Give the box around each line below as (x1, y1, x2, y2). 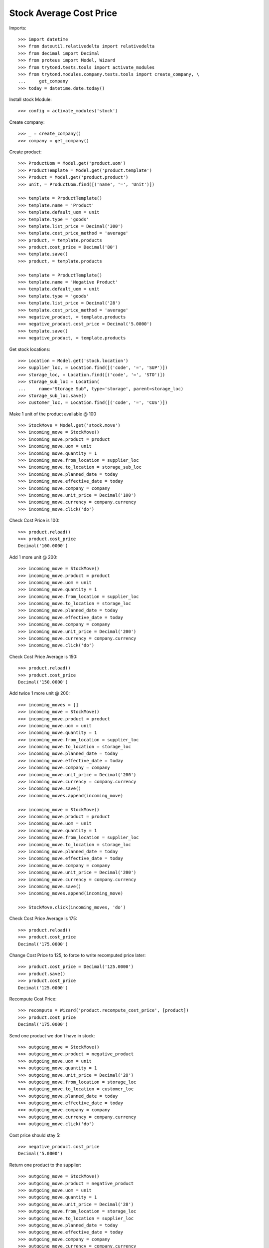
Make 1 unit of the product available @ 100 (9, 411, 97, 417)
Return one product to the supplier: (9, 1162, 82, 1168)
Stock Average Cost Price (9, 7, 117, 18)
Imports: (9, 25, 27, 31)
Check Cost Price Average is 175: (9, 916, 77, 922)
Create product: (9, 149, 42, 155)
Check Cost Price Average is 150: (9, 653, 78, 659)
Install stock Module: (9, 96, 52, 102)
